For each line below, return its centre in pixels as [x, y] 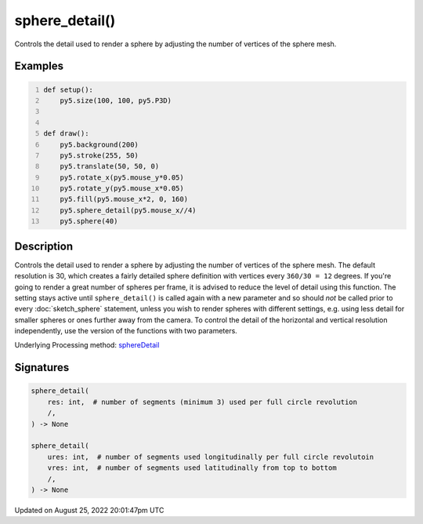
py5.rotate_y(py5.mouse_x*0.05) [122, 189]
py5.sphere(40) [89, 221]
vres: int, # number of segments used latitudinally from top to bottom [192, 468]
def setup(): [69, 89]
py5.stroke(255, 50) [99, 155]
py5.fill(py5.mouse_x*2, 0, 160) [124, 199]
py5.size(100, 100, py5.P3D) [116, 100]
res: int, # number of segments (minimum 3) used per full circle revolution [202, 402]
